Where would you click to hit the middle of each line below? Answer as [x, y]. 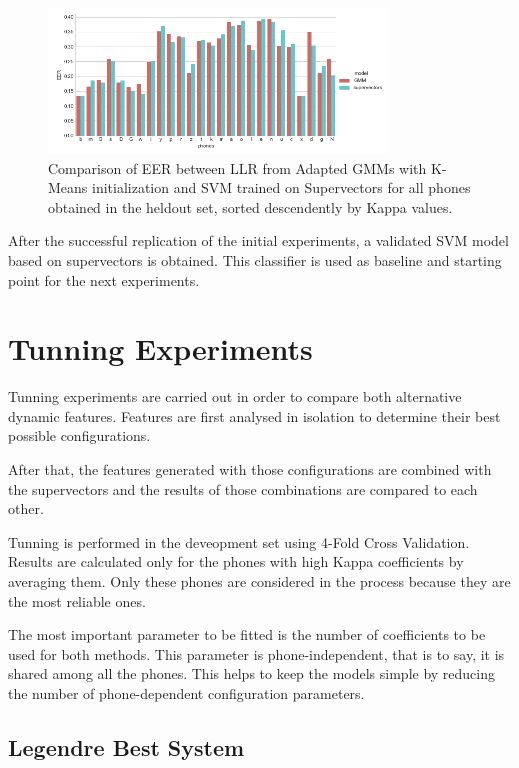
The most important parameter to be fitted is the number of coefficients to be [247, 634]
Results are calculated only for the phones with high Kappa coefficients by [236, 561]
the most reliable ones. [77, 600]
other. [26, 508]
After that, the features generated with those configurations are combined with [250, 469]
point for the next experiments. [104, 279]
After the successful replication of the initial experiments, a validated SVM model [258, 240]
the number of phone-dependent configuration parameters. [186, 693]
